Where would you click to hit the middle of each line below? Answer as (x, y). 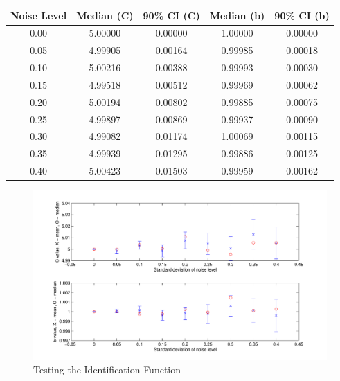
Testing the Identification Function (107, 369)
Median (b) (237, 15)
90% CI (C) (171, 15)
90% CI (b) (302, 15)
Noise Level (39, 15)
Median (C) (105, 15)
